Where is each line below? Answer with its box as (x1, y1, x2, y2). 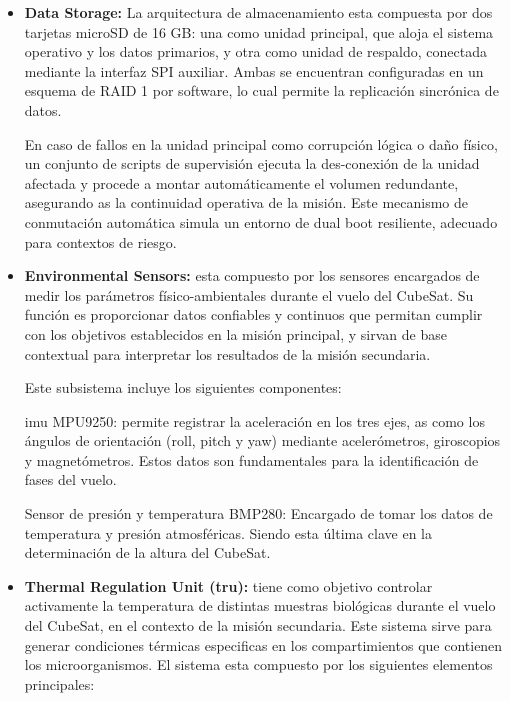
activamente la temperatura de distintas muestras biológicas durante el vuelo (24, 595, 496, 616)
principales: (24, 673, 95, 694)
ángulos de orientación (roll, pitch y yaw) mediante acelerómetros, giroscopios (24, 430, 501, 451)
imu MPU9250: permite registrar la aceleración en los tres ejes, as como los (24, 410, 485, 431)
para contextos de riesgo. (24, 231, 177, 252)
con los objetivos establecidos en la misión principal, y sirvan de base (24, 323, 447, 344)
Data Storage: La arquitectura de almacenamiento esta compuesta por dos (24, 2, 493, 22)
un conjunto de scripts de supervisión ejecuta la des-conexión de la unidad (24, 153, 480, 174)
